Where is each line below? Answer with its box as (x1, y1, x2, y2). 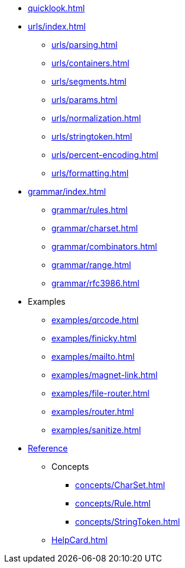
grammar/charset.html (51, 223, 138, 233)
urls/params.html (51, 95, 118, 105)
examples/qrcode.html (51, 315, 139, 325)
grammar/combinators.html (51, 241, 157, 251)
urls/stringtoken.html (51, 131, 132, 141)
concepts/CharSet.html (75, 480, 165, 490)
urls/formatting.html (51, 168, 129, 178)
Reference (28, 443, 68, 453)
